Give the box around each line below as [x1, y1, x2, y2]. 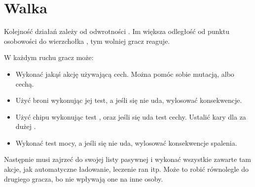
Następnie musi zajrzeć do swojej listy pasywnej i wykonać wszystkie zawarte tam [4, 154, 252, 164]
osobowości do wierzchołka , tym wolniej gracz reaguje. [4, 35, 170, 46]
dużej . [15, 121, 36, 131]
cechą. [15, 78, 34, 89]
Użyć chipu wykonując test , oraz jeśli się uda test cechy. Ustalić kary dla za [15, 111, 246, 122]
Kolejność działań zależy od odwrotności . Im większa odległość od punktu [4, 26, 229, 36]
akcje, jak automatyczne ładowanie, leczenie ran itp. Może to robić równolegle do [4, 164, 249, 174]
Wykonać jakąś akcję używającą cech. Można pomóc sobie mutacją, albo [15, 68, 234, 79]
